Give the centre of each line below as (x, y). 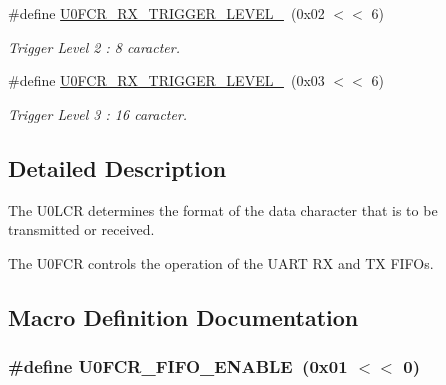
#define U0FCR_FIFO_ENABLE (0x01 (178, 366)
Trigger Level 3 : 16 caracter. (98, 113)
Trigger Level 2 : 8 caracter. (94, 46)
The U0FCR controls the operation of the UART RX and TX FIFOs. (221, 262)
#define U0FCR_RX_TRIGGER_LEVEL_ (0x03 (166, 80)
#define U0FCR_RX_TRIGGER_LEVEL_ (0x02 (166, 13)
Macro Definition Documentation (183, 316)
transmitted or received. (81, 229)
